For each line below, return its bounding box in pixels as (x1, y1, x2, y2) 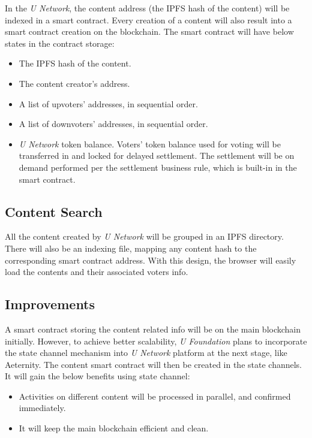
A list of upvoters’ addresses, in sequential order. (19, 97, 198, 110)
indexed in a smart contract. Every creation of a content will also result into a (5, 13, 292, 26)
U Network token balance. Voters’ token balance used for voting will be (19, 137, 281, 150)
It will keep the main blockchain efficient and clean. (19, 422, 209, 434)
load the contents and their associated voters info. (5, 265, 188, 278)
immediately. (19, 401, 66, 414)
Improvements (5, 295, 95, 313)
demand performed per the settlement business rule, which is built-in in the (19, 161, 297, 173)
